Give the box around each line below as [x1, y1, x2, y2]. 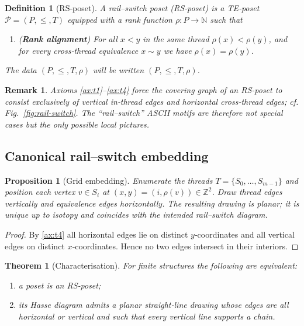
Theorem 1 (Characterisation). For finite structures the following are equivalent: [5, 259, 298, 272]
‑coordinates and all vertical [194, 228, 295, 240]
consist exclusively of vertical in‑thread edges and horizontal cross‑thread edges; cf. [5, 95, 299, 107]
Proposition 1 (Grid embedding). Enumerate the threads [5, 174, 213, 186]
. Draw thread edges [212, 186, 282, 198]
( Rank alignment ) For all [18, 33, 118, 45]
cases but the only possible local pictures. [5, 118, 150, 130]
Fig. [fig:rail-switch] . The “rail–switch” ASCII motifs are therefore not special [5, 107, 283, 119]
